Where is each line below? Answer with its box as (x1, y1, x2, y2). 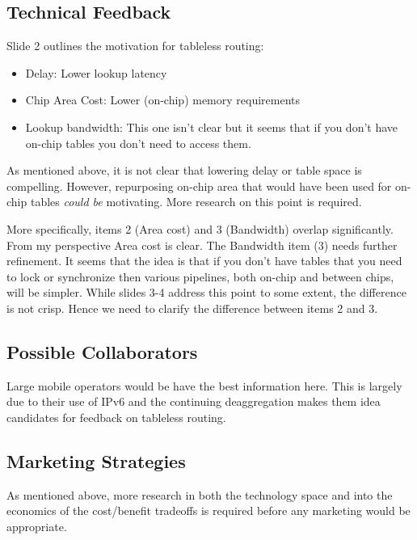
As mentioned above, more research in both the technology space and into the (6, 486, 393, 503)
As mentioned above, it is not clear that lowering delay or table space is (6, 162, 362, 179)
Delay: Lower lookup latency (25, 64, 167, 81)
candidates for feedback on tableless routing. (6, 408, 226, 425)
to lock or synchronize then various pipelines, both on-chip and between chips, (6, 268, 394, 285)
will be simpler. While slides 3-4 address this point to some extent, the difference (6, 284, 406, 301)
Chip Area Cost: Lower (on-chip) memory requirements (25, 91, 301, 108)
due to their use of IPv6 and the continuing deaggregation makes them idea (6, 393, 381, 410)
